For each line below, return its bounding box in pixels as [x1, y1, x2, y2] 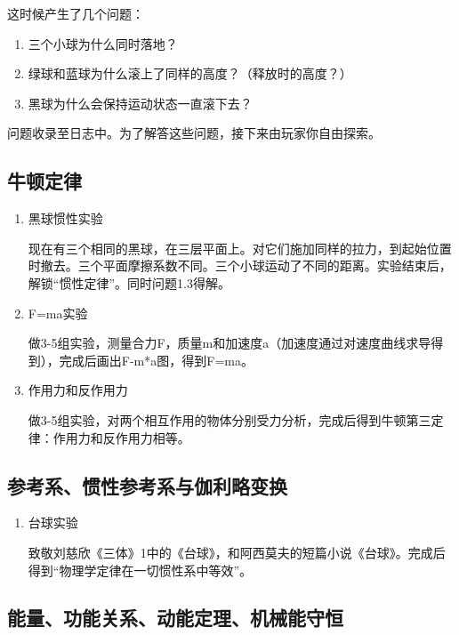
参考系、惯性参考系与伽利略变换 [7, 471, 287, 499]
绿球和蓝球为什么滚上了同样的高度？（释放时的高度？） [28, 64, 352, 83]
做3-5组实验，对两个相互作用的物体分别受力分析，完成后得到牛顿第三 [28, 410, 431, 429]
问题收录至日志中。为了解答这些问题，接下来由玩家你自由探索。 [7, 124, 381, 142]
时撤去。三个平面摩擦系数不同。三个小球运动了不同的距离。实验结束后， [28, 256, 452, 275]
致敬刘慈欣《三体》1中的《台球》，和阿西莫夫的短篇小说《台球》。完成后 [28, 543, 446, 561]
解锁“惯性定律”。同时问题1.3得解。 [28, 273, 230, 292]
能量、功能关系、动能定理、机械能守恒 [7, 604, 343, 631]
